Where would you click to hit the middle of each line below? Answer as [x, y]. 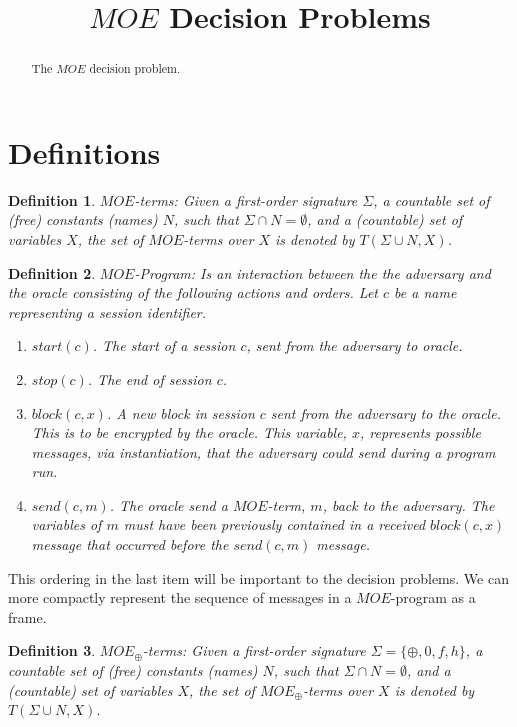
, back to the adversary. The [408, 504]
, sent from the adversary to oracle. [354, 345]
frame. [27, 616]
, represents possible [420, 432]
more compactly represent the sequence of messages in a [180, 597]
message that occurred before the [130, 544]
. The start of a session [164, 345]
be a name [425, 292]
